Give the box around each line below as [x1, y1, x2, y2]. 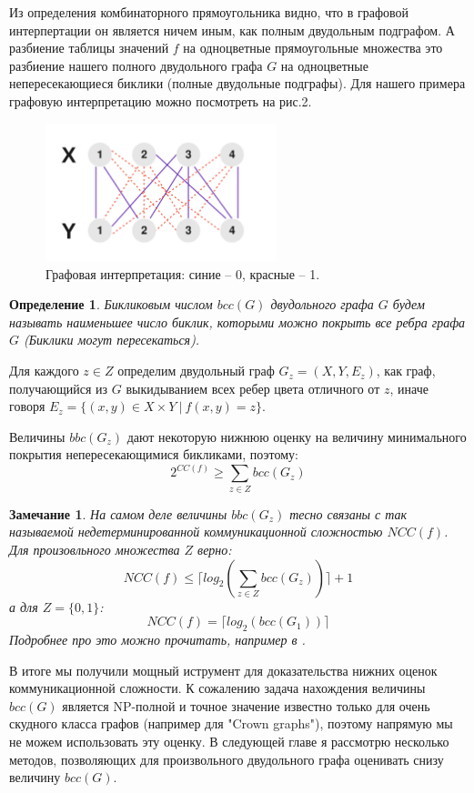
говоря [9, 396, 45, 416]
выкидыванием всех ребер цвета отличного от [126, 378, 380, 397]
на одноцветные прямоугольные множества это [183, 38, 443, 57]
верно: [197, 539, 232, 558]
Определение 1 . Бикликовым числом [9, 295, 213, 314]
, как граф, [376, 361, 436, 380]
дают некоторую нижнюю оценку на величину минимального [126, 427, 467, 446]
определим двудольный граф [117, 361, 275, 380]
